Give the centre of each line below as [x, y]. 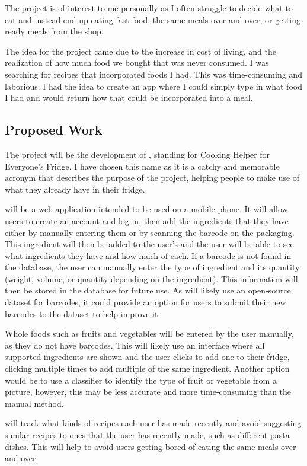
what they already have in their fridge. [75, 189]
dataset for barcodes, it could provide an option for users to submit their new [145, 302]
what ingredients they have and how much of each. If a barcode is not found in [148, 255]
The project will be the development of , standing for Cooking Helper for [137, 154]
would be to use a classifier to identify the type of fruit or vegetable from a [141, 380]
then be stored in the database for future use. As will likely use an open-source [148, 290]
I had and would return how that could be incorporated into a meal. [129, 98]
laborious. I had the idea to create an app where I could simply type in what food [153, 86]
